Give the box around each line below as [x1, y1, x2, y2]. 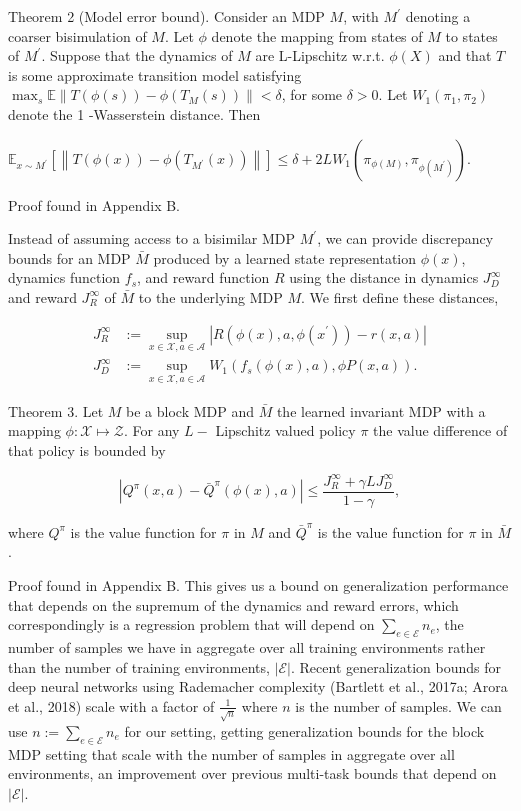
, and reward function [137, 267, 270, 288]
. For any [123, 420, 180, 441]
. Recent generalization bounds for [291, 656, 501, 677]
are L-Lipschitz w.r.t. [255, 45, 385, 66]
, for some [281, 84, 343, 105]
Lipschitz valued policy [215, 420, 356, 441]
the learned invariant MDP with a [276, 400, 486, 421]
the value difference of [373, 420, 508, 441]
